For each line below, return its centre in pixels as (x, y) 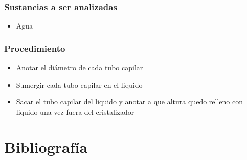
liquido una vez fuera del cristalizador (75, 111)
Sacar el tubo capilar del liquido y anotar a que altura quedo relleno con (129, 102)
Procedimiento (35, 48)
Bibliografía (46, 146)
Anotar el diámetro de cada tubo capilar (80, 68)
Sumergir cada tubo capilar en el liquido (79, 84)
